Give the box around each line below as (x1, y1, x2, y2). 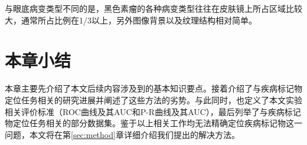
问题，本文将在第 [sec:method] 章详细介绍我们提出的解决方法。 (5, 128, 240, 140)
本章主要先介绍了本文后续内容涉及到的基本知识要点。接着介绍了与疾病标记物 (5, 82, 302, 95)
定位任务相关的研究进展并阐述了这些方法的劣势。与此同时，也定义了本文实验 (5, 93, 302, 106)
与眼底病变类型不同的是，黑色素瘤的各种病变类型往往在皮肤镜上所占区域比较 (5, 2, 302, 14)
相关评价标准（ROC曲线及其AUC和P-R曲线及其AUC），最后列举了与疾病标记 (5, 105, 301, 117)
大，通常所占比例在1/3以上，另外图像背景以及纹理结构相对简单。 (5, 14, 257, 26)
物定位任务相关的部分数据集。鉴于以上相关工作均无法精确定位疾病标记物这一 (5, 117, 302, 129)
